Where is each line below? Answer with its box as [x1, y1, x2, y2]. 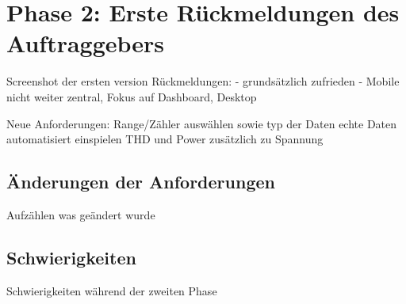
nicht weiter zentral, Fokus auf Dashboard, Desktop [6, 88, 257, 104]
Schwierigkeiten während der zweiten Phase [6, 282, 217, 298]
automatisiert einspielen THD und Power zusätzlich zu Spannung [6, 131, 324, 147]
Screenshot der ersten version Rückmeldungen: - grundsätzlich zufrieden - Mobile [6, 73, 400, 89]
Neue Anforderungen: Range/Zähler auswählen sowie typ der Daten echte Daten [6, 115, 397, 131]
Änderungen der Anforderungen [6, 169, 275, 194]
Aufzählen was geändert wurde [6, 206, 155, 222]
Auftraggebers [6, 27, 165, 59]
